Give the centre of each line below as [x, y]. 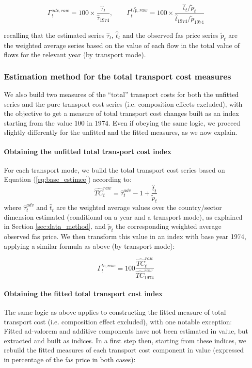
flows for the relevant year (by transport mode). [75, 55]
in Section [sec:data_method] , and [55, 226]
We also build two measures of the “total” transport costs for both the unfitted [121, 94]
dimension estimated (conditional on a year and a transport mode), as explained [123, 216]
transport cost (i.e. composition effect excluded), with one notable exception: [118, 321]
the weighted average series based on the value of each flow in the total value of [122, 45]
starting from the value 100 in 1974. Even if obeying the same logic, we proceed [122, 122]
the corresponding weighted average [168, 226]
